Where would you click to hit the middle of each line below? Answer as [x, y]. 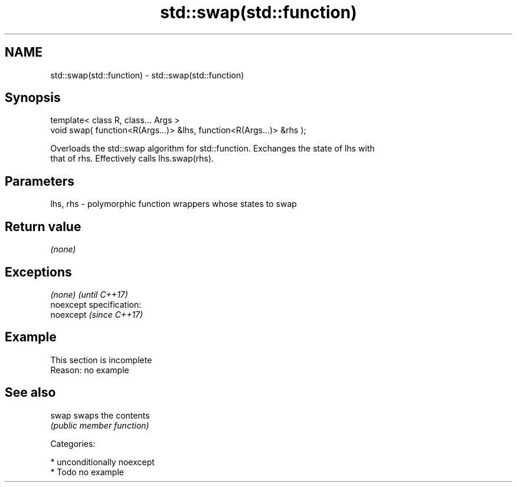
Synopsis [33, 98]
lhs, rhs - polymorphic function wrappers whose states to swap [174, 204]
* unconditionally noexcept [102, 462]
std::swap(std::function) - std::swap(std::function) [147, 75]
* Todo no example [87, 472]
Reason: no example [90, 370]
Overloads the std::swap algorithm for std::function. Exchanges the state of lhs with [212, 149]
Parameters [40, 181]
